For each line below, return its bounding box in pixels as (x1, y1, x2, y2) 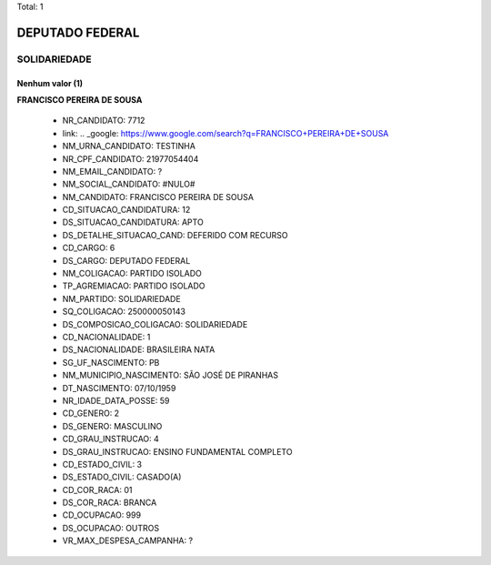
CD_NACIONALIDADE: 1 (62, 332, 151, 342)
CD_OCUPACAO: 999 (62, 510, 141, 520)
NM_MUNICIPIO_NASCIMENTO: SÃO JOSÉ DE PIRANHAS (62, 369, 279, 381)
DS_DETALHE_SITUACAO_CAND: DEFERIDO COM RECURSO (62, 229, 288, 240)
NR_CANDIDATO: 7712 (62, 115, 145, 126)
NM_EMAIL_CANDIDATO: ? (62, 166, 163, 177)
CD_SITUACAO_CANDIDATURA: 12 (62, 205, 191, 216)
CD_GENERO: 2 (62, 408, 120, 419)
